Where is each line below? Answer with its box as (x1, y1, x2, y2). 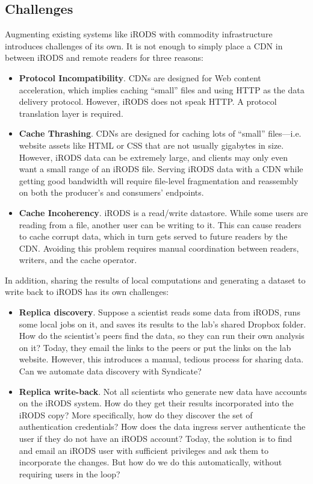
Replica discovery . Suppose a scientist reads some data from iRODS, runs (19, 306, 300, 318)
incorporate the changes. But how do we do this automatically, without (19, 456, 282, 468)
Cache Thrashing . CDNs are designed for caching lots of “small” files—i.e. (19, 127, 302, 140)
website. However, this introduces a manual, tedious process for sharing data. (19, 353, 304, 365)
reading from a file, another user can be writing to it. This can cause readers (19, 218, 302, 231)
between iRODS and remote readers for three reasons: (5, 51, 203, 64)
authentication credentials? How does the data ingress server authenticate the (19, 420, 306, 433)
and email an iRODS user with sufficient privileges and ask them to (19, 444, 268, 456)
